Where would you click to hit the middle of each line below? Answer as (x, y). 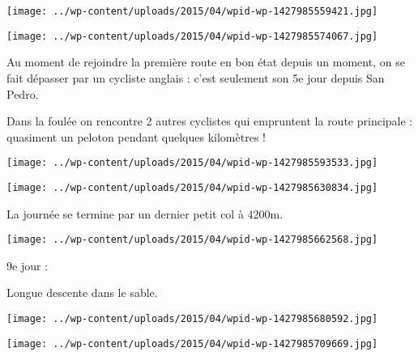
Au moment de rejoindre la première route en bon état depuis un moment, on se (206, 62)
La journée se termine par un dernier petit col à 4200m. (145, 213)
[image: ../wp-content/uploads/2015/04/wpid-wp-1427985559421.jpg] (192, 11)
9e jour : (27, 265)
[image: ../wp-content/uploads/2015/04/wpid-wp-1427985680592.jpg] (192, 319)
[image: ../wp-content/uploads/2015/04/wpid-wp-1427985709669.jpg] (192, 343)
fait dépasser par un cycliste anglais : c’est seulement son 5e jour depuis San (196, 77)
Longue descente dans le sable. (82, 292)
